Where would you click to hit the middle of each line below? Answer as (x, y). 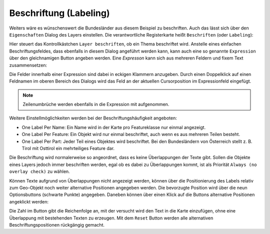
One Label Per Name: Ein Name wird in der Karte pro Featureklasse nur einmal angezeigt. (114, 127)
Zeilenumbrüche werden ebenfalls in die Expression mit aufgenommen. (96, 104)
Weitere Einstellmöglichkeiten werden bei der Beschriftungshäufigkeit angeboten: (93, 118)
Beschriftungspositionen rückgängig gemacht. (57, 224)
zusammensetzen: (28, 65)
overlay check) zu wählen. (39, 171)
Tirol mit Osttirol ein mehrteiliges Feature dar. (68, 148)
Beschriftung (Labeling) (59, 13)
